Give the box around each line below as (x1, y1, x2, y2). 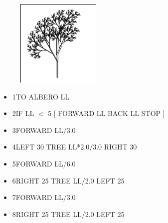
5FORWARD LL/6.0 (12, 158, 76, 168)
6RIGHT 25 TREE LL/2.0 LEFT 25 (12, 175, 125, 185)
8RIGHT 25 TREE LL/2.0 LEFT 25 (12, 208, 125, 219)
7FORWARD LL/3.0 (12, 192, 76, 202)
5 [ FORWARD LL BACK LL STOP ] (48, 108, 165, 118)
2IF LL (12, 108, 34, 118)
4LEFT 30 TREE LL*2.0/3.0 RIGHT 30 (12, 141, 137, 152)
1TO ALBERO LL (12, 91, 70, 101)
